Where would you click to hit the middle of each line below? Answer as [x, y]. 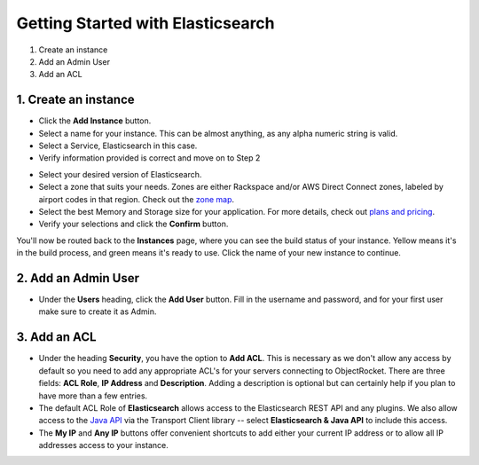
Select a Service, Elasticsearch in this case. [118, 146]
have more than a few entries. [93, 396]
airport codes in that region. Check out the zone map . [137, 199]
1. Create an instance [75, 100]
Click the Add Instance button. [95, 121]
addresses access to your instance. [103, 445]
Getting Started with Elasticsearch [145, 23]
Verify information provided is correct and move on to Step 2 [149, 158]
